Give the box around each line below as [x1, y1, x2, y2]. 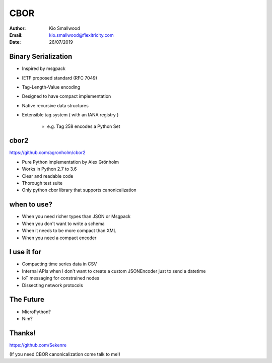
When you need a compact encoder [22, 235, 97, 241]
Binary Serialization [9, 52, 73, 61]
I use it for [9, 248, 41, 256]
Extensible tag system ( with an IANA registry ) [22, 112, 119, 118]
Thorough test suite [22, 180, 63, 186]
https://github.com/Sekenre [9, 342, 67, 348]
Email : [9, 32, 23, 38]
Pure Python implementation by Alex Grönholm [22, 159, 119, 165]
